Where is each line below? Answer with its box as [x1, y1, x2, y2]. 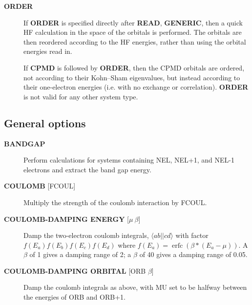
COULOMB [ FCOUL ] [4, 181, 76, 191]
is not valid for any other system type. [23, 91, 138, 101]
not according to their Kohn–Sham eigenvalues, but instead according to [23, 72, 240, 82]
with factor [175, 230, 209, 240]
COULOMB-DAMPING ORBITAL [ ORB [4, 265, 146, 276]
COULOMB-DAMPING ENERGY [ [4, 213, 129, 224]
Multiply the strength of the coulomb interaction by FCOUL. [23, 197, 207, 207]
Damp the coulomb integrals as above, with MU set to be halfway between [23, 282, 247, 292]
